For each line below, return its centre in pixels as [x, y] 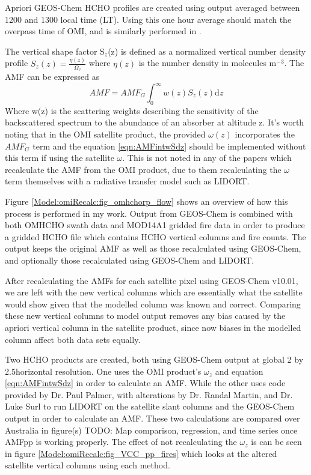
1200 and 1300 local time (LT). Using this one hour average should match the [148, 19]
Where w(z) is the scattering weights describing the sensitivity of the [132, 110]
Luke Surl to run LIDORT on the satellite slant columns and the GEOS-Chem [150, 406]
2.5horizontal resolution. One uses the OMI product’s [103, 371]
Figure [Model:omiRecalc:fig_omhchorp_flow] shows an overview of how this [146, 201]
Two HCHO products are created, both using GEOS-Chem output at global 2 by [154, 359]
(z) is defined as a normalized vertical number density [207, 51]
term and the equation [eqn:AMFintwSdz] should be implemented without [169, 146]
